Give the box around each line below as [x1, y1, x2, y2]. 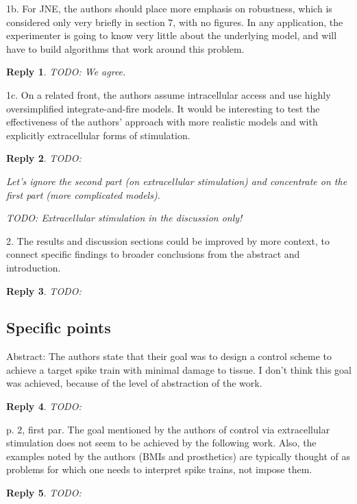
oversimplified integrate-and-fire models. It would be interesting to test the [6, 101, 320, 115]
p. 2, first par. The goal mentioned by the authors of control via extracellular [6, 422, 330, 436]
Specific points [6, 317, 111, 338]
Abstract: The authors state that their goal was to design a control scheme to [6, 349, 332, 363]
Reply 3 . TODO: [6, 283, 82, 298]
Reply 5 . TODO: [6, 485, 82, 500]
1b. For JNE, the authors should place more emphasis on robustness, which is [6, 1, 332, 15]
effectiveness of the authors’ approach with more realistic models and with [6, 115, 318, 129]
